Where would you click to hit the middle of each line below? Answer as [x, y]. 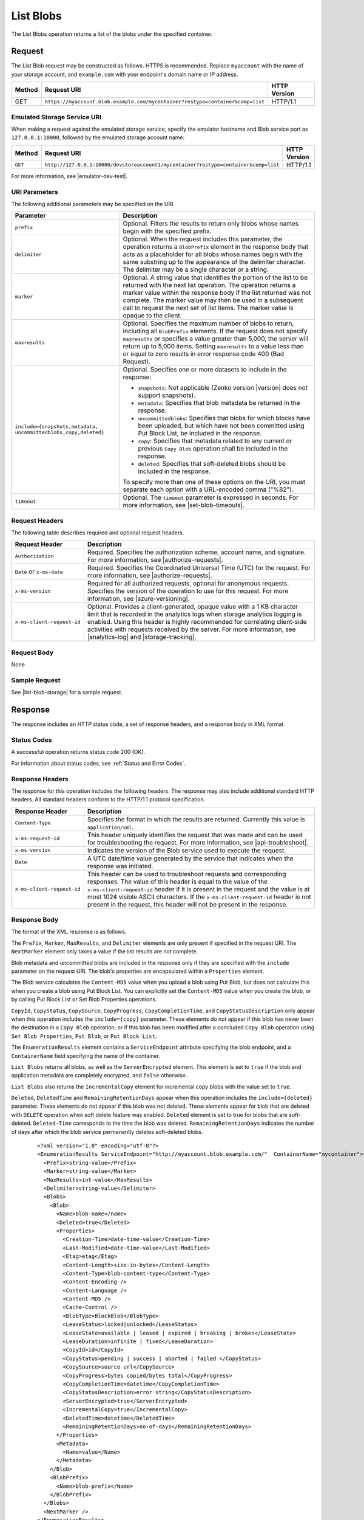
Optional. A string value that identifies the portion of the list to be [215, 278]
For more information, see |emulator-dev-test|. [69, 176]
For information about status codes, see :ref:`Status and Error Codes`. [99, 763]
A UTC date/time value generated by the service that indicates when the [190, 858]
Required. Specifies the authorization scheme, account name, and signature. [197, 552]
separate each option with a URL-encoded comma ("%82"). [208, 489]
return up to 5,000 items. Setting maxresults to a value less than [214, 347]
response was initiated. [120, 866]
